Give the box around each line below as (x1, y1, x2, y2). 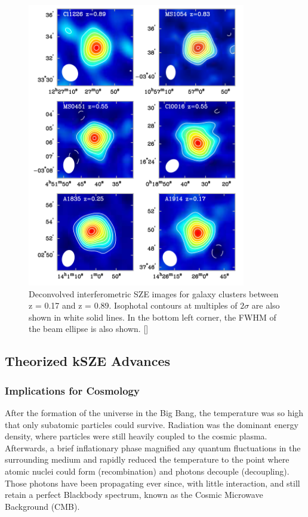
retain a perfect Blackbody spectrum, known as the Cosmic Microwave (5, 488, 263, 501)
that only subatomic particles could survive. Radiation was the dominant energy (5, 418, 298, 430)
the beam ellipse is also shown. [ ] (29, 322, 149, 335)
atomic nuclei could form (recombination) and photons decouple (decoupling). (5, 464, 289, 477)
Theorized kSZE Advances (5, 352, 171, 370)
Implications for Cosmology (5, 383, 140, 398)
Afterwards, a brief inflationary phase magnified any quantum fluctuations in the (5, 441, 301, 454)
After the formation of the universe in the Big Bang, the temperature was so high (5, 406, 304, 418)
